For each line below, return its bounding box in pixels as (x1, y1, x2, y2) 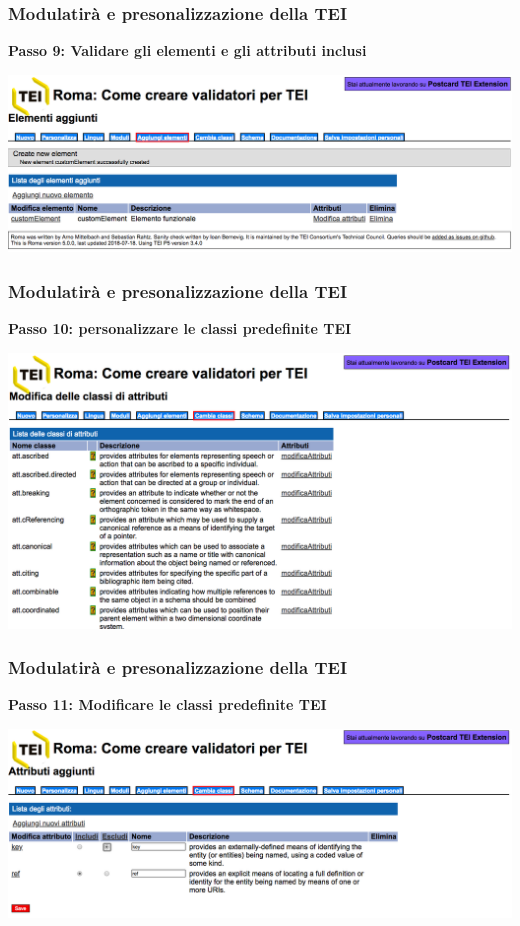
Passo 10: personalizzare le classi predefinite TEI (8, 318, 352, 339)
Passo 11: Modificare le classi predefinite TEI (8, 694, 327, 715)
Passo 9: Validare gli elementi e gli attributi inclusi (8, 40, 367, 61)
